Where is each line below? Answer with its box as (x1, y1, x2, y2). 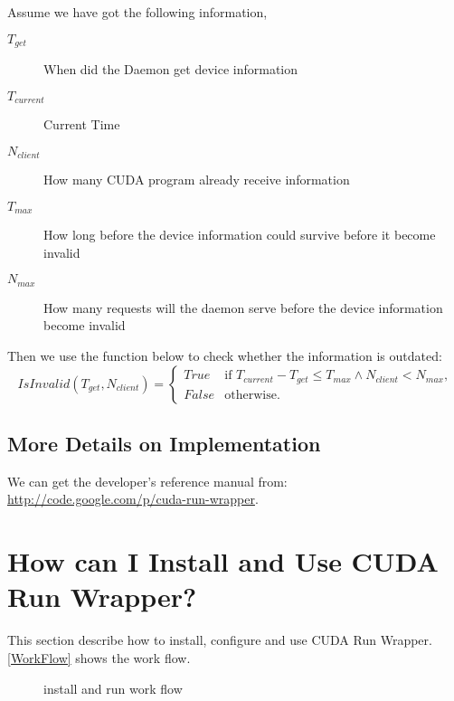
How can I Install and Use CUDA (7, 543, 439, 580)
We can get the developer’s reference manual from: (7, 471, 288, 490)
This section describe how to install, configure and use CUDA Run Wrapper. (7, 630, 432, 649)
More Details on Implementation (7, 430, 321, 457)
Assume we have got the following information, (7, 3, 268, 21)
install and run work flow (43, 678, 183, 697)
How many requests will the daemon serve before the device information (43, 298, 443, 317)
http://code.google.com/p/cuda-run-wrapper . (7, 489, 259, 508)
